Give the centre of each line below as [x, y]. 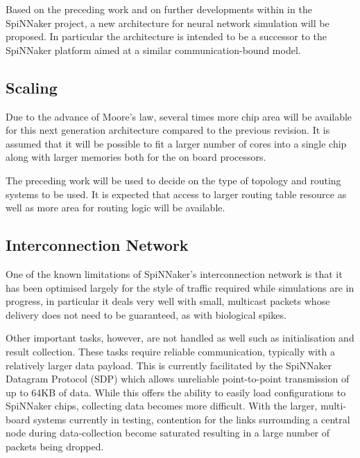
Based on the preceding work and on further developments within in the [159, 9]
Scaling [32, 87]
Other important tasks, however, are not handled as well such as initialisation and [180, 338]
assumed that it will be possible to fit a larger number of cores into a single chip [176, 143]
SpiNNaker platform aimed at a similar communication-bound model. [153, 50]
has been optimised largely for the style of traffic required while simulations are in [180, 287]
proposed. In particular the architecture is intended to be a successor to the [166, 36]
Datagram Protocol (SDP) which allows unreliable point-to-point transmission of [178, 379]
